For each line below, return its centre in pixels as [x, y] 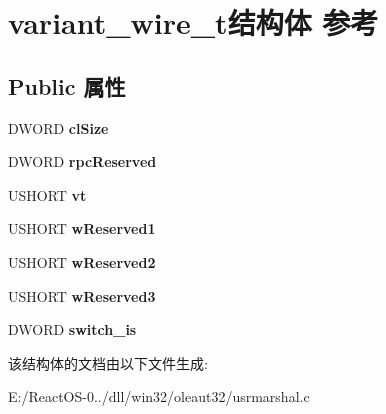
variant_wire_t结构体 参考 [193, 22]
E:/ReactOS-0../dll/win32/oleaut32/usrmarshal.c [159, 396]
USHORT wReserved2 [82, 261]
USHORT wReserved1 [82, 228]
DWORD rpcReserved [82, 161]
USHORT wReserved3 [82, 295]
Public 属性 [67, 85]
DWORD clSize [58, 127]
